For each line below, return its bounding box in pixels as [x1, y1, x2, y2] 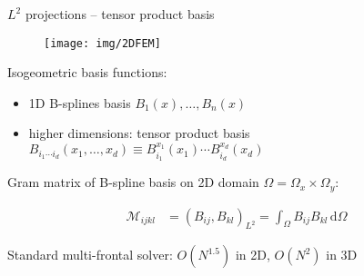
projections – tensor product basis [25, 5, 215, 23]
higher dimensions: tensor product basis [28, 123, 250, 143]
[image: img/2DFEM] [44, 36, 161, 50]
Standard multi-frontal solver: [7, 245, 173, 264]
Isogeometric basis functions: [7, 63, 167, 82]
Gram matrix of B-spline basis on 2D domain [7, 172, 259, 192]
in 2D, [235, 245, 270, 264]
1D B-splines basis [28, 93, 131, 112]
